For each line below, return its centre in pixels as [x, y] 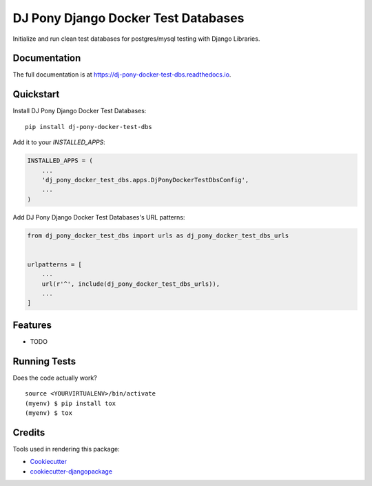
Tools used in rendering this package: [66, 449]
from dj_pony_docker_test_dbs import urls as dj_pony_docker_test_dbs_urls [158, 235]
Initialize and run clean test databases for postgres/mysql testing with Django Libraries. [136, 39]
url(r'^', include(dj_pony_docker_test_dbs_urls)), [131, 284]
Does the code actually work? [55, 378]
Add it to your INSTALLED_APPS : [59, 142]
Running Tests [44, 361]
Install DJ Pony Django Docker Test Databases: [80, 111]
